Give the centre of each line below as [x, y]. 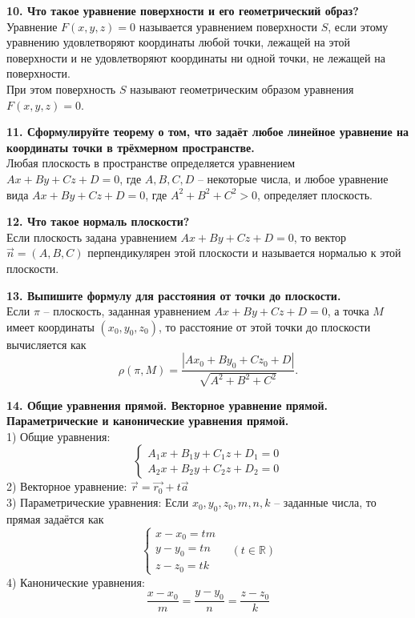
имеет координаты [50, 326]
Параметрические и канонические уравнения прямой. [148, 421]
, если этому [358, 26]
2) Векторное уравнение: [67, 486]
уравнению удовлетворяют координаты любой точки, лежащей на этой [178, 42]
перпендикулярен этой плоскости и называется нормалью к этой [244, 253]
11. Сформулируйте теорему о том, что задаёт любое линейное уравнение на [208, 132]
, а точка [348, 311]
